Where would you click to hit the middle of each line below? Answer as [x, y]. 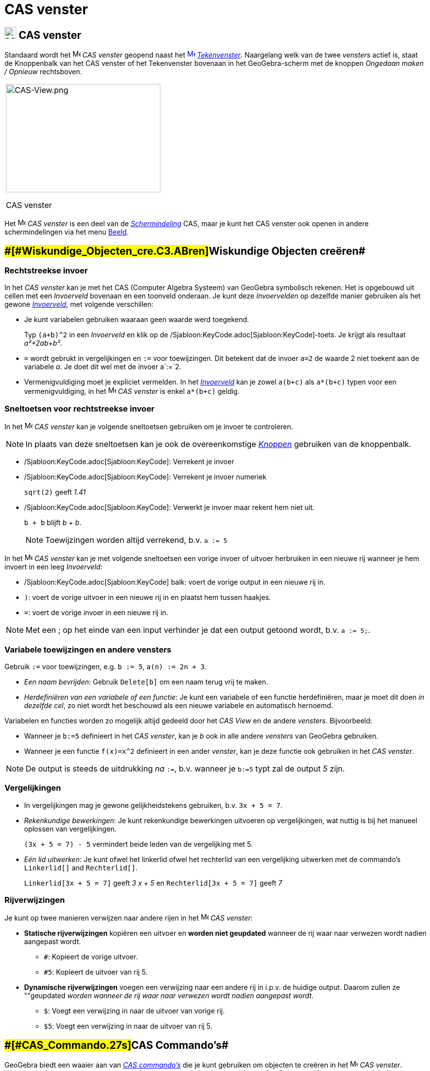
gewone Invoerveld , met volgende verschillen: [79, 304]
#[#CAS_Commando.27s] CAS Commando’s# [117, 1045]
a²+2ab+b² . [43, 343]
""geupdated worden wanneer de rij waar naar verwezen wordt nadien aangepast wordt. [169, 996]
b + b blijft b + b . [53, 523]
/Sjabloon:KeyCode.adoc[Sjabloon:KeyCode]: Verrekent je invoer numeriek [145, 477]
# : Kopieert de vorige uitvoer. [91, 957]
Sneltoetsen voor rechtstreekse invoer [80, 408]
